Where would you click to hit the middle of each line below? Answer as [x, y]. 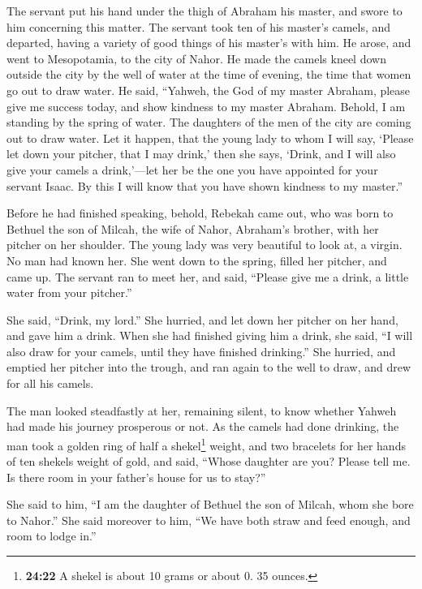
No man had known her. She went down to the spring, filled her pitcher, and [197, 260]
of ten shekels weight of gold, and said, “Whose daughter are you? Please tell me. [209, 461]
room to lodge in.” [52, 536]
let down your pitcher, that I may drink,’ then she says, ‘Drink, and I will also [201, 154]
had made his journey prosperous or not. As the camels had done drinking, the [203, 426]
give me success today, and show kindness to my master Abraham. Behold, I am [206, 106]
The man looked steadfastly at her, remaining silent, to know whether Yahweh [202, 410]
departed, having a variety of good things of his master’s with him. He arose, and [209, 43]
